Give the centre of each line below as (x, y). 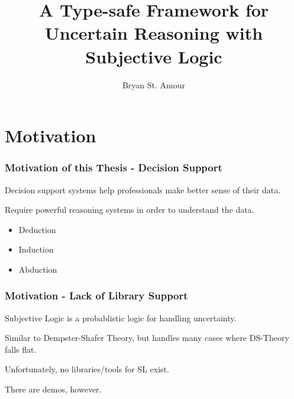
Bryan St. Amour (154, 84)
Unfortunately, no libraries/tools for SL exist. (87, 369)
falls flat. (21, 349)
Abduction (38, 269)
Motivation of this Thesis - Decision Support (114, 167)
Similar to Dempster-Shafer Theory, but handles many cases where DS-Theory (147, 338)
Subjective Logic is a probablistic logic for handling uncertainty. (121, 317)
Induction (36, 249)
